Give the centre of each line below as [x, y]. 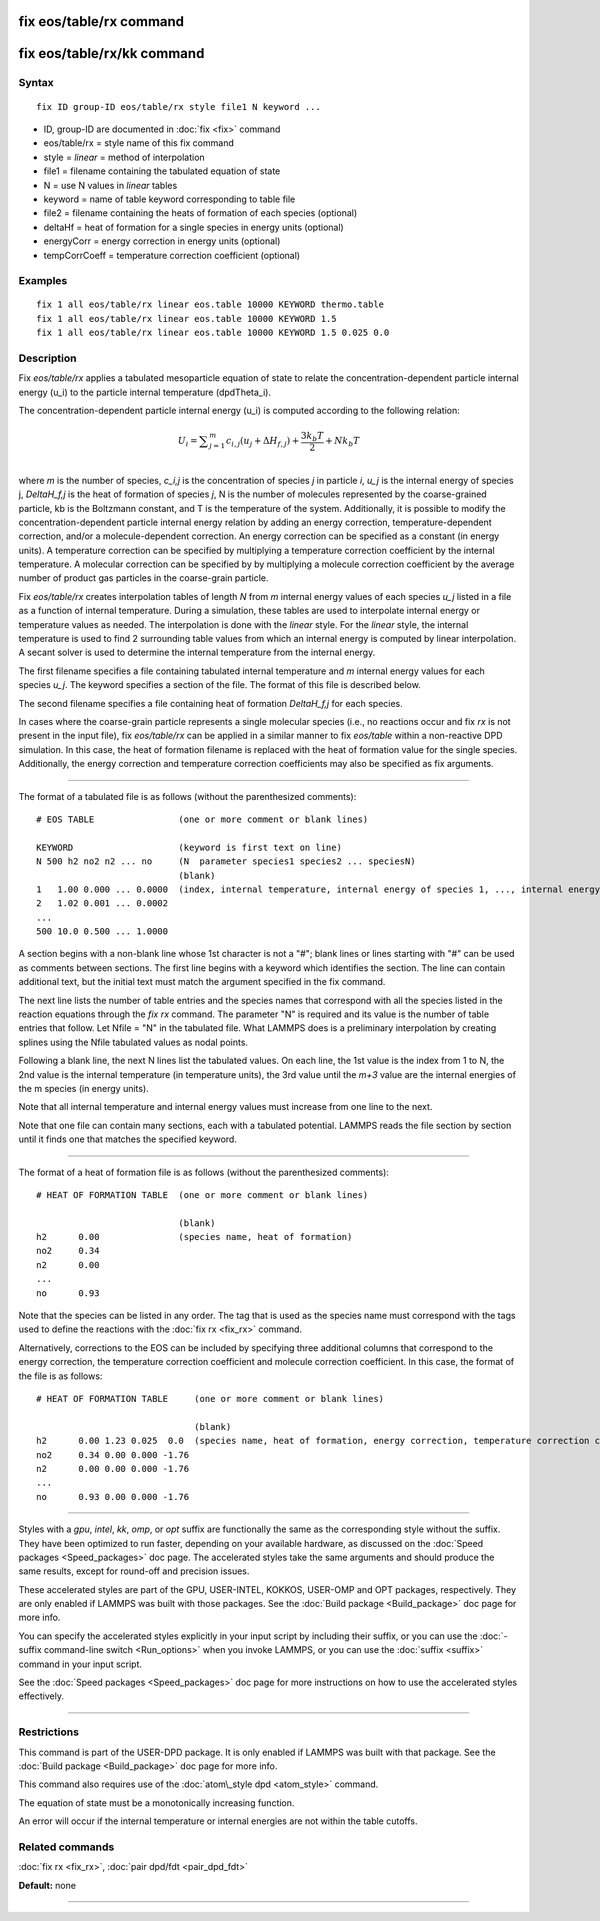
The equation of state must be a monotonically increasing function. [156, 1802]
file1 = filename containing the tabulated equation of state [162, 171]
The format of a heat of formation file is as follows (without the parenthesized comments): [204, 1172]
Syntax [36, 83]
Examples [43, 281]
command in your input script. [80, 1664]
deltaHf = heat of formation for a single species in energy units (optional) [193, 227]
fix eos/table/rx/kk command [111, 53]
